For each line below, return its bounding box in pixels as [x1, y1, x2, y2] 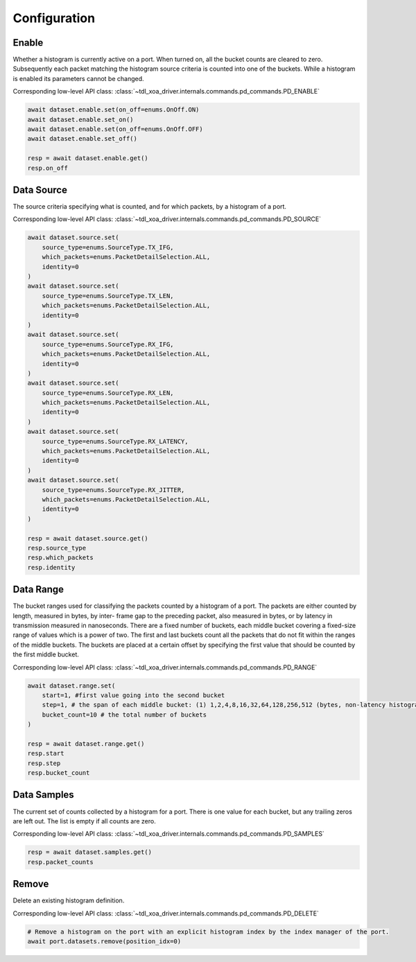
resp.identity [27, 563, 76, 571]
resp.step [27, 759, 61, 767]
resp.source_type [27, 544, 87, 552]
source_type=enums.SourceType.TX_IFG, [42, 243, 174, 251]
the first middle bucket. [12, 650, 79, 658]
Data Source [12, 184, 67, 195]
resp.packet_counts [27, 858, 94, 866]
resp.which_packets [27, 554, 94, 561]
